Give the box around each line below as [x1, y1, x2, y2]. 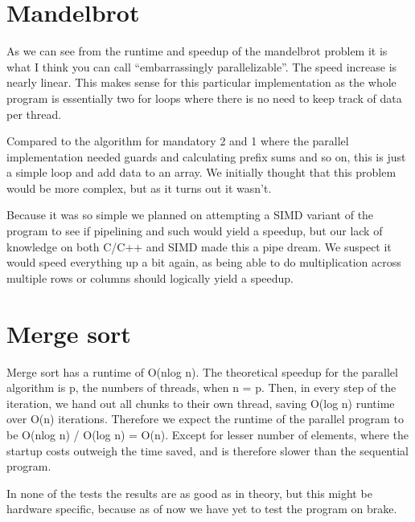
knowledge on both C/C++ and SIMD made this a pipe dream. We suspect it [6, 238, 392, 255]
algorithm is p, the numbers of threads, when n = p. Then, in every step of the [6, 379, 397, 396]
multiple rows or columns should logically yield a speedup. [6, 269, 294, 286]
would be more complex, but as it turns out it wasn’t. [6, 179, 272, 196]
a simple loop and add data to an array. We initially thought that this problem [6, 164, 397, 181]
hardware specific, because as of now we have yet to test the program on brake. [6, 500, 397, 517]
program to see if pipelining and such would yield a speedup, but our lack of [6, 222, 383, 239]
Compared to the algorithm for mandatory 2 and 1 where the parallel [6, 133, 349, 149]
